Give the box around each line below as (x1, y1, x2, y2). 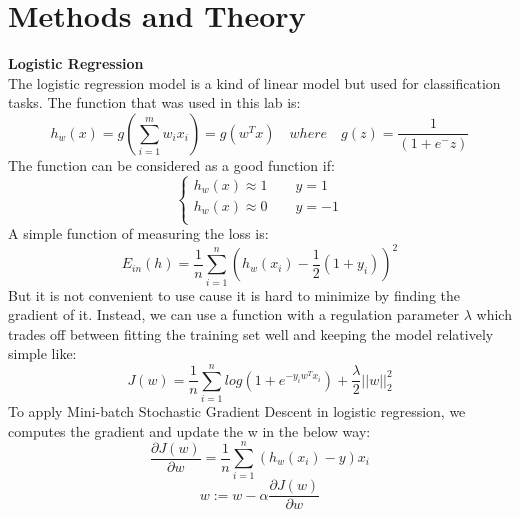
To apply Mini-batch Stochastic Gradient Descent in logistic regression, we (8, 401, 466, 422)
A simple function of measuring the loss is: (8, 223, 269, 244)
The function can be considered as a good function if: (8, 154, 335, 175)
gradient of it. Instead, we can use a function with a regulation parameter (8, 304, 460, 325)
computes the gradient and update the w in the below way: (8, 420, 371, 441)
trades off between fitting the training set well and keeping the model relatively (8, 323, 494, 344)
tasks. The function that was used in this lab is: (8, 92, 301, 113)
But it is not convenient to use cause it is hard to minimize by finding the (8, 284, 461, 305)
